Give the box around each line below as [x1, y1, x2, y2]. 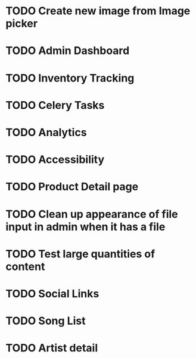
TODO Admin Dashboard [5, 44, 130, 58]
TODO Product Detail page [5, 180, 139, 194]
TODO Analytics [5, 125, 87, 139]
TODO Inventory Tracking [5, 71, 135, 84]
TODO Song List [5, 314, 86, 328]
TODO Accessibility [5, 153, 105, 167]
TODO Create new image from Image [5, 4, 191, 18]
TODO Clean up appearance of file [5, 207, 178, 221]
